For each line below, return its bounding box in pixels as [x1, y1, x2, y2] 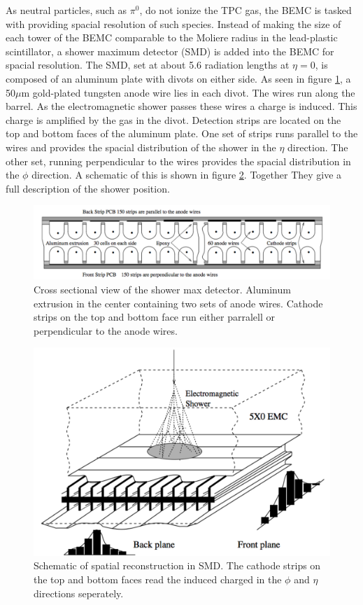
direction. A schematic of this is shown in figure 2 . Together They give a [31, 167, 342, 182]
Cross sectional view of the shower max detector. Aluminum [34, 281, 291, 296]
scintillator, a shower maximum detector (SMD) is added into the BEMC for [6, 43, 334, 58]
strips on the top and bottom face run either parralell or [34, 310, 275, 324]
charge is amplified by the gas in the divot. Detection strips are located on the [6, 112, 341, 127]
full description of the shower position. [6, 181, 170, 195]
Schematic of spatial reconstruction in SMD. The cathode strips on [34, 558, 321, 573]
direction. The [287, 139, 348, 154]
